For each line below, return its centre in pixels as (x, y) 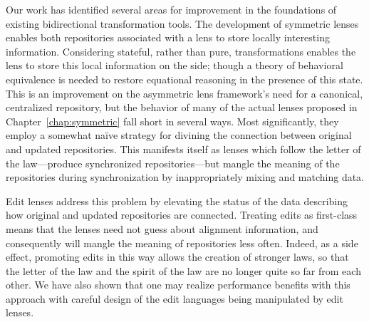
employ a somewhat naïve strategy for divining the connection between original (179, 135)
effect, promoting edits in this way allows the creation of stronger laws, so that (177, 257)
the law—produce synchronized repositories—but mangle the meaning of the (173, 163)
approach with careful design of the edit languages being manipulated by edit (175, 298)
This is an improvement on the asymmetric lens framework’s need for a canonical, (184, 93)
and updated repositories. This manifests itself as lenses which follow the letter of (183, 149)
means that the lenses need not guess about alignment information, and (162, 228)
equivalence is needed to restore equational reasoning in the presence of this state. (184, 79)
